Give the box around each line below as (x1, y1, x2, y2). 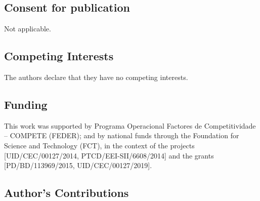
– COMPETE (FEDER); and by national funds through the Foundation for (4, 130, 239, 141)
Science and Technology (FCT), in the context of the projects (4, 140, 195, 150)
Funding (4, 96, 48, 112)
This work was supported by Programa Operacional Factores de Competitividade (4, 120, 256, 131)
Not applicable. (4, 23, 51, 34)
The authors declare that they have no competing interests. (4, 72, 188, 82)
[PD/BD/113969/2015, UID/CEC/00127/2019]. (4, 160, 152, 171)
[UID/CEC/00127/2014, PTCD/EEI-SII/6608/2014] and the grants (4, 150, 214, 160)
